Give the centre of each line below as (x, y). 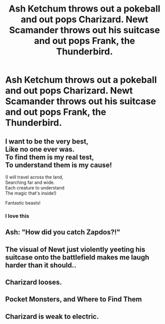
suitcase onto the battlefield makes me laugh (77, 257)
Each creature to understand (35, 188)
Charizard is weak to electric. (52, 316)
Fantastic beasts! (23, 203)
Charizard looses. (34, 282)
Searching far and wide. (30, 182)
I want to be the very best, (47, 141)
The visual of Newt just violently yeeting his (75, 249)
